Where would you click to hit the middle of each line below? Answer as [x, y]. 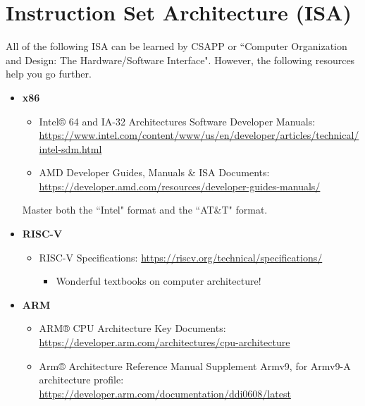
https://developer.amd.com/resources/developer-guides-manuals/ [180, 186]
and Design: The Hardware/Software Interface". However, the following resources [180, 60]
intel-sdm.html [70, 148]
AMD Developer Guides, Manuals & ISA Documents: [154, 172]
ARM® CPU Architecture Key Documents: [132, 328]
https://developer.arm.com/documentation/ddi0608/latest [165, 393]
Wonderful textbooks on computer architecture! [159, 281]
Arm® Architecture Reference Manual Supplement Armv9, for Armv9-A [195, 365]
